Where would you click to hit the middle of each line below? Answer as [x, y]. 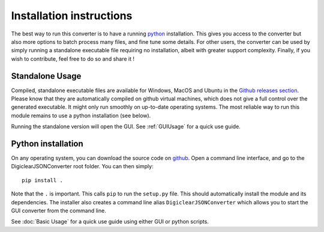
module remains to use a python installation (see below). [81, 115]
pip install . [42, 180]
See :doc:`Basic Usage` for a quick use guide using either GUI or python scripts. [110, 222]
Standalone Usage [46, 76]
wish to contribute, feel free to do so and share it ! [73, 59]
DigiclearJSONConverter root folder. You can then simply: [82, 166]
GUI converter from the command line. [58, 211]
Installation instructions [72, 16]
